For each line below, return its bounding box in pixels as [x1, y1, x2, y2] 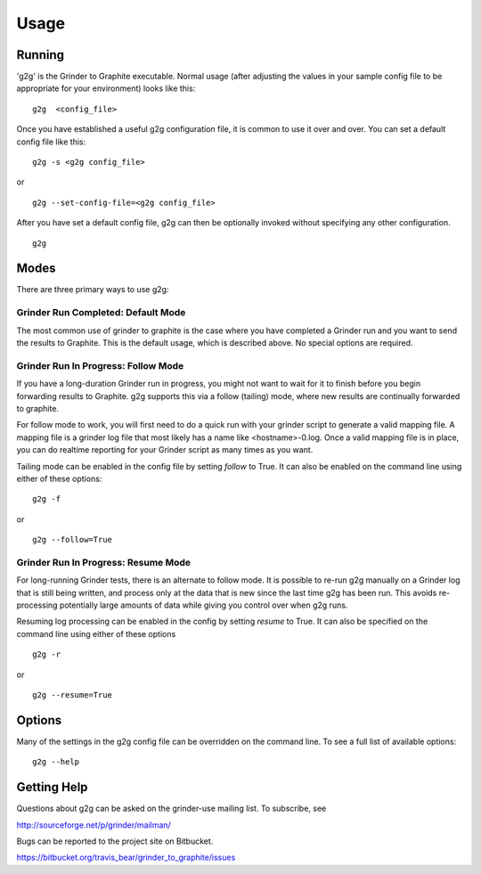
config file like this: [16, 136, 86, 147]
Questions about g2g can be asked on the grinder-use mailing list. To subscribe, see [16, 803, 327, 814]
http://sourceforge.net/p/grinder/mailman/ [16, 820, 171, 830]
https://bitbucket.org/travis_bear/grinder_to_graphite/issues [16, 852, 236, 863]
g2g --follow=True [32, 535, 113, 545]
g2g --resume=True [32, 690, 113, 699]
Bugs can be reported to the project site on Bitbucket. [16, 836, 214, 846]
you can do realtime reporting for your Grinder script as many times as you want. [16, 445, 314, 455]
